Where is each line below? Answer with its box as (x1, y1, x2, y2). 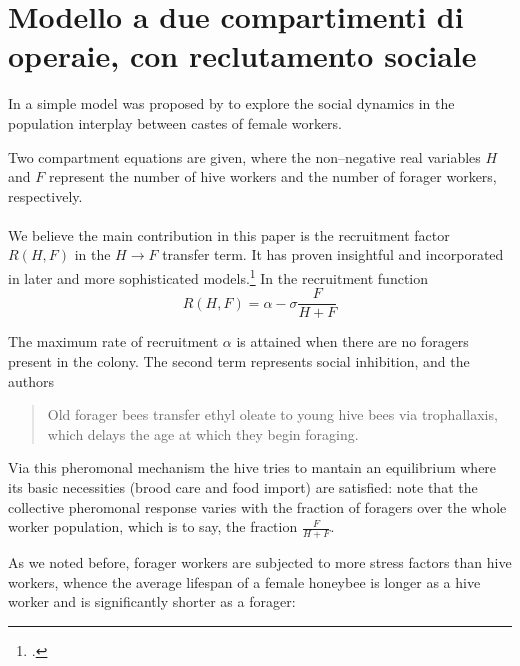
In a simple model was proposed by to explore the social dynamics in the (8, 93, 455, 114)
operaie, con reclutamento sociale (8, 35, 477, 76)
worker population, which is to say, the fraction (8, 516, 298, 537)
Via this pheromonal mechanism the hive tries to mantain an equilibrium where (8, 457, 497, 478)
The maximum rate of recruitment (8, 331, 219, 352)
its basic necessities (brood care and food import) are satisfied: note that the (8, 476, 478, 497)
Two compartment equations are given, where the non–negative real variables (8, 146, 481, 167)
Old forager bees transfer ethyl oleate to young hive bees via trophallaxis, (47, 404, 498, 425)
